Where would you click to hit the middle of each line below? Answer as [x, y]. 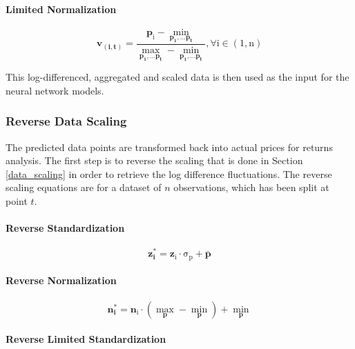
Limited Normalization [61, 9]
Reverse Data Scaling [66, 121]
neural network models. [55, 90]
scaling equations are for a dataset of [84, 187]
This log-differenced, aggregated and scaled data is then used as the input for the [177, 77]
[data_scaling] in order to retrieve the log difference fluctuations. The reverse [169, 173]
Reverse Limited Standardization [86, 339]
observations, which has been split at [251, 187]
